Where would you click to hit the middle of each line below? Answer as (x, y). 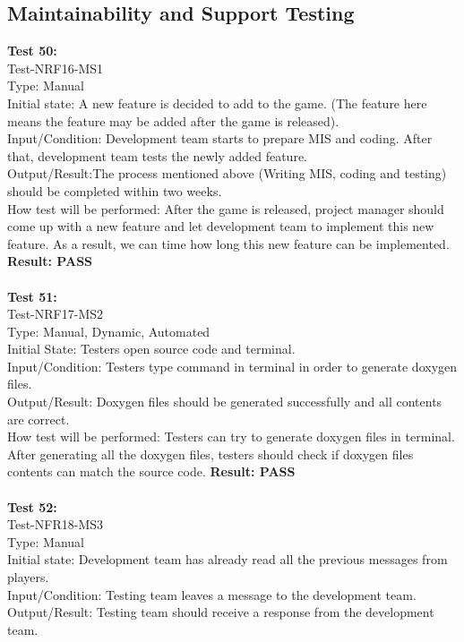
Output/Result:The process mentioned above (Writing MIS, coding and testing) (227, 173)
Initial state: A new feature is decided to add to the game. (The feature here (217, 103)
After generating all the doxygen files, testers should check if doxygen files (211, 454)
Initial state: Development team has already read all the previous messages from (228, 559)
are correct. (39, 419)
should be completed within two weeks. (115, 190)
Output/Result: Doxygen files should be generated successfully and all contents (225, 402)
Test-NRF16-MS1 (56, 68)
